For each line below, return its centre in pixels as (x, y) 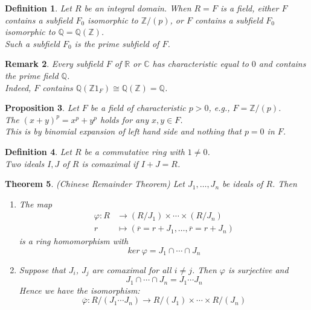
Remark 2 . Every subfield (54, 64)
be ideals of (243, 184)
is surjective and (258, 269)
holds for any (124, 119)
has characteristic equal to (200, 64)
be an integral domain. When (138, 8)
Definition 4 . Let (38, 151)
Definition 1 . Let (38, 8)
